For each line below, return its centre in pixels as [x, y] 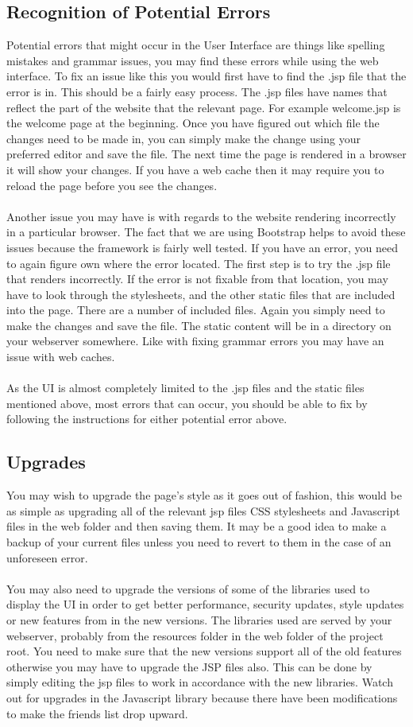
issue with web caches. [61, 357]
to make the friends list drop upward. [97, 713]
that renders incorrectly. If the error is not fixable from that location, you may [197, 279]
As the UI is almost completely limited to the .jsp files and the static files [185, 388]
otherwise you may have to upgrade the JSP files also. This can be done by [189, 666]
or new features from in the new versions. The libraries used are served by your [199, 620]
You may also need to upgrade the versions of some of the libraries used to [188, 588]
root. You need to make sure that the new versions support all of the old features [204, 651]
